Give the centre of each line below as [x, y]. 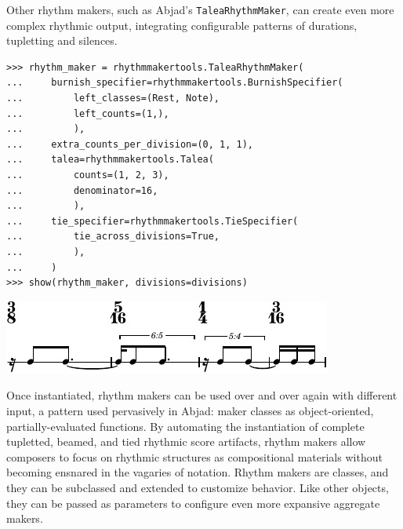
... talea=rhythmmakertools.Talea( [110, 160]
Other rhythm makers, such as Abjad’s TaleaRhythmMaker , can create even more [200, 9]
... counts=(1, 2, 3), [88, 175]
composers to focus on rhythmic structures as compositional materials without [194, 456]
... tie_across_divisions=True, [113, 237]
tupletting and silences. [62, 40]
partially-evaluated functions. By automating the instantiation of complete [185, 426]
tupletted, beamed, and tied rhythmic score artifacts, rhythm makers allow [186, 441]
